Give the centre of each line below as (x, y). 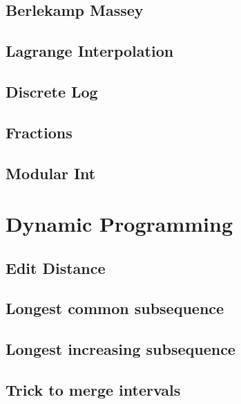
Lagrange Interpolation (90, 51)
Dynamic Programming (119, 224)
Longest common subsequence (115, 308)
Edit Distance (56, 267)
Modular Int (51, 173)
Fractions (39, 132)
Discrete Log (52, 91)
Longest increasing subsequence (120, 349)
